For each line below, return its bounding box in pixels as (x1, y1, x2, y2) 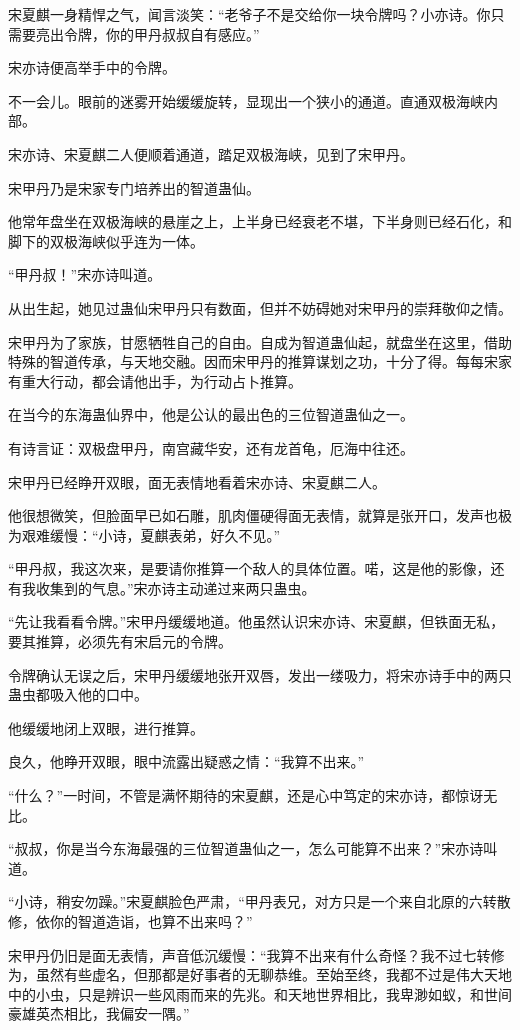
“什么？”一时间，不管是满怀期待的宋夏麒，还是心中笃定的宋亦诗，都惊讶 (8, 785, 484, 806)
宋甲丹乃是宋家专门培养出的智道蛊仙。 (8, 177, 260, 198)
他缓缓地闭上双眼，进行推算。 (8, 717, 204, 738)
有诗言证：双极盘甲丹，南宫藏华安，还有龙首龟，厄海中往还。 (8, 437, 414, 458)
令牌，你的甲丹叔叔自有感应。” (63, 23, 260, 44)
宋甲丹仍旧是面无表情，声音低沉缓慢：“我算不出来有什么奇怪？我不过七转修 (8, 944, 505, 965)
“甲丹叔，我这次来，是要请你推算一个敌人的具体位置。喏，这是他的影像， (8, 558, 491, 579)
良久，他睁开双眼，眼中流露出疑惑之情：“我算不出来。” (8, 751, 365, 772)
